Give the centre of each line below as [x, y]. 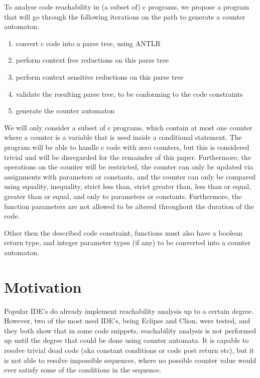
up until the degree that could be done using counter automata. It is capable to [126, 340]
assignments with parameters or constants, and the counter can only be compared [130, 176]
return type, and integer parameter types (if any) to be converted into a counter [127, 242]
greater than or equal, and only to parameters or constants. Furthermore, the [123, 196]
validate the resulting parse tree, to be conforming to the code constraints [129, 93]
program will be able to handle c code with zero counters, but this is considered [127, 147]
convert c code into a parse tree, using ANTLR [88, 43]
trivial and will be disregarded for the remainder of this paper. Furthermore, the [127, 157]
